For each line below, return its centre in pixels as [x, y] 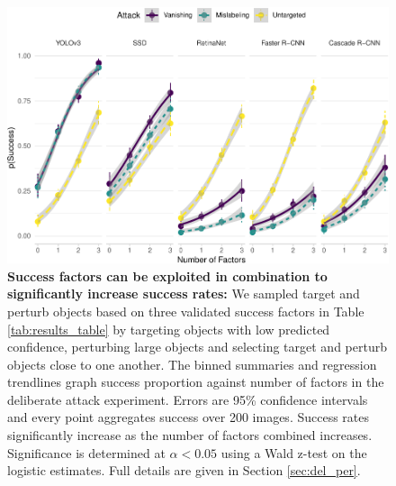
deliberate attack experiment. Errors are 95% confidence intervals [188, 399]
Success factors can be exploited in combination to [167, 275]
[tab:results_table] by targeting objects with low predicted [169, 329]
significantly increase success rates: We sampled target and [184, 293]
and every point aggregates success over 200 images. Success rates [189, 417]
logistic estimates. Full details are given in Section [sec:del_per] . [184, 470]
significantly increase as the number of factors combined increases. [190, 435]
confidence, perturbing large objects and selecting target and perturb [197, 347]
